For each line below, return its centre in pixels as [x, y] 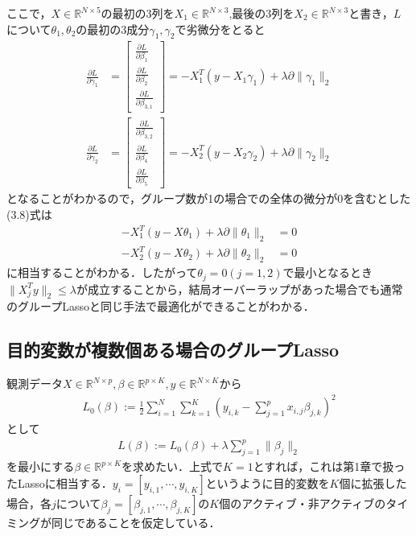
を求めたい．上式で [173, 466]
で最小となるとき [328, 272]
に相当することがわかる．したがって [102, 272]
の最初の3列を [138, 13]
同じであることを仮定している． [136, 522]
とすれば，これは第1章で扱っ [329, 466]
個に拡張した [373, 482]
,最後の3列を [262, 13]
